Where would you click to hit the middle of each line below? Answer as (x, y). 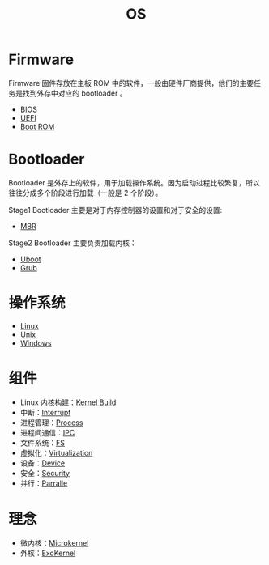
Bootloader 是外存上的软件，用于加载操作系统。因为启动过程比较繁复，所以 (134, 182)
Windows (36, 343)
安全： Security (45, 473)
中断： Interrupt (45, 412)
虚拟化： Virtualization (56, 452)
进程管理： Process (51, 423)
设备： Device (43, 463)
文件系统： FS (43, 443)
